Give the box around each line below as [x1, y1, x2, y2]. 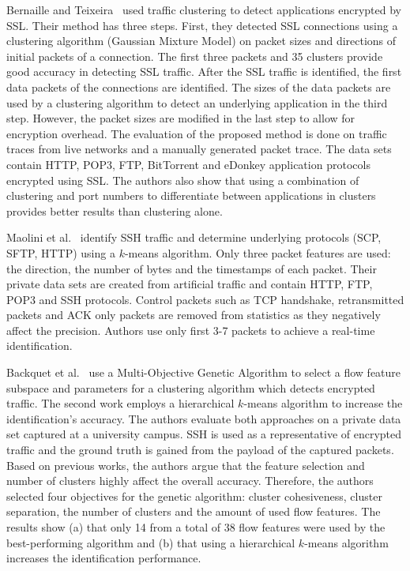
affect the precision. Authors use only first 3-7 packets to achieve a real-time [6, 321, 375, 338]
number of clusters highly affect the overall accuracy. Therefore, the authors [6, 472, 374, 489]
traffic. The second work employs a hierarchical [6, 395, 235, 411]
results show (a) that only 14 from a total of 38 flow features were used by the [6, 519, 386, 535]
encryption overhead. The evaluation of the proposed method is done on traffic [6, 125, 387, 141]
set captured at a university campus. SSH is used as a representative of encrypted [6, 426, 402, 442]
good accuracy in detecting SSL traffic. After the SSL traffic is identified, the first [6, 63, 402, 80]
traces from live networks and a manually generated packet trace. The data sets [6, 141, 392, 157]
